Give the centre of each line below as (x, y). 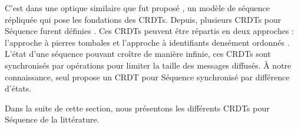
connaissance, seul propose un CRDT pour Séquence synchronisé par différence (147, 77)
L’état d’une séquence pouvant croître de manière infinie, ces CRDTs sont (138, 54)
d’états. (18, 88)
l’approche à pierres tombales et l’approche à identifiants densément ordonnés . (147, 42)
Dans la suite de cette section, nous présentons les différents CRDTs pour (137, 108)
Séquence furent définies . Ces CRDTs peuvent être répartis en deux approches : (149, 31)
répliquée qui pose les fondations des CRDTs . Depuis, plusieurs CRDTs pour (143, 19)
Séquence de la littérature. (52, 119)
